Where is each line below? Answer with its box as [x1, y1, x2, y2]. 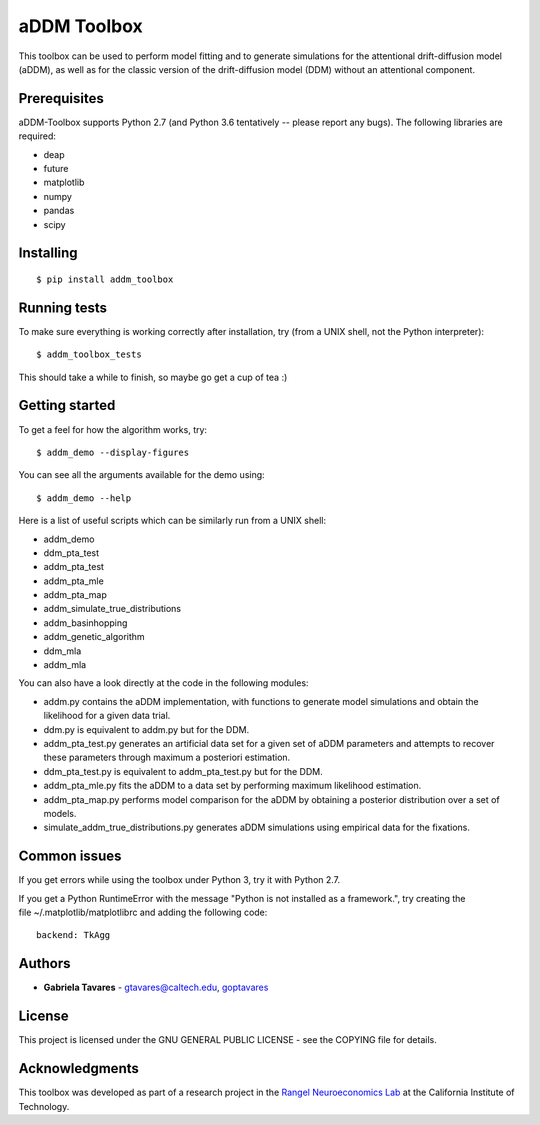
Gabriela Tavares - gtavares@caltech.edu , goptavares [43, 981, 269, 994]
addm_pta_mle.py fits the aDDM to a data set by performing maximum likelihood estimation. [43, 780, 422, 792]
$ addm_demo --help [36, 492, 132, 504]
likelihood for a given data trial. [43, 710, 171, 722]
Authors [18, 955, 71, 972]
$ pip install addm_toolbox [36, 273, 174, 285]
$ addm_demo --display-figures [36, 446, 190, 458]
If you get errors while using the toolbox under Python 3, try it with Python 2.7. [18, 874, 341, 886]
